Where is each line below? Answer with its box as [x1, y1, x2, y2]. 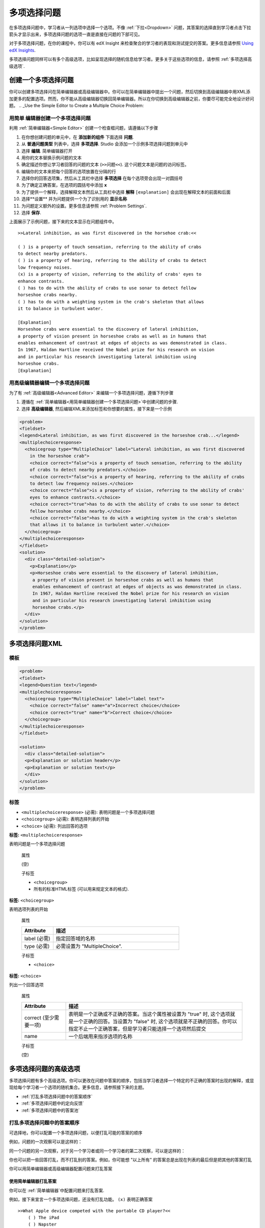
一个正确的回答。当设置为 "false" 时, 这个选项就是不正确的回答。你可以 [73, 1018, 238, 1025]
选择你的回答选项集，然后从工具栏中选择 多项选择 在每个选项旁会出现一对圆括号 [21, 175, 183, 181]
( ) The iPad [27, 1215, 59, 1220]
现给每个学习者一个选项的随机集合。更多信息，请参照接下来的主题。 [9, 1085, 147, 1090]
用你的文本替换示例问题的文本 [21, 155, 82, 161]
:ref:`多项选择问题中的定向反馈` [21, 1100, 84, 1106]
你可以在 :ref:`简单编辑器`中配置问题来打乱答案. [9, 1187, 105, 1193]
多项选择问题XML [9, 639, 62, 648]
